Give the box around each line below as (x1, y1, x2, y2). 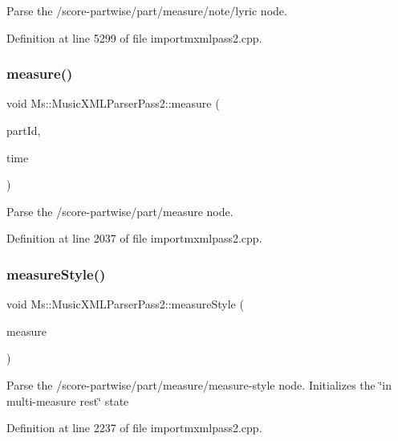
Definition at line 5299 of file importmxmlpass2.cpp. (6, 29, 262, 46)
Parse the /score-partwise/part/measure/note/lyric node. (6, 2, 287, 18)
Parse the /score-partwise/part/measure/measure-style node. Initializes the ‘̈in (6, 376, 392, 393)
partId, (6, 122, 41, 138)
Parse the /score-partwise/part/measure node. (6, 202, 234, 219)
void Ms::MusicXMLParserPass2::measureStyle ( (6, 296, 244, 312)
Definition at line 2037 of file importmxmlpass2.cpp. (6, 230, 262, 247)
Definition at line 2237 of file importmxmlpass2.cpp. (6, 419, 262, 436)
